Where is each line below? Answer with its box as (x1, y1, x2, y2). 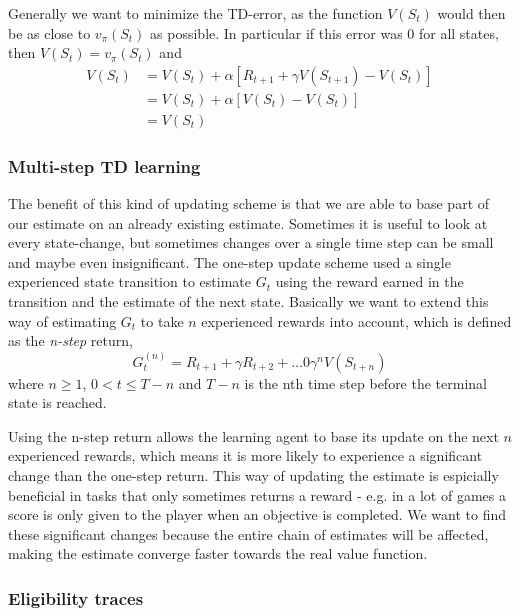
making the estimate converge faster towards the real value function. (8, 543, 428, 564)
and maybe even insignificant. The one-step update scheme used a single (8, 251, 451, 272)
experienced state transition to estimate (8, 271, 251, 292)
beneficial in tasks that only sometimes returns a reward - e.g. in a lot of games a (8, 484, 506, 505)
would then (437, 3, 506, 23)
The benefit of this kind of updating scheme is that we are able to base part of (8, 193, 490, 214)
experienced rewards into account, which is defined (201, 310, 512, 331)
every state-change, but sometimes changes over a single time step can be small (8, 232, 494, 253)
